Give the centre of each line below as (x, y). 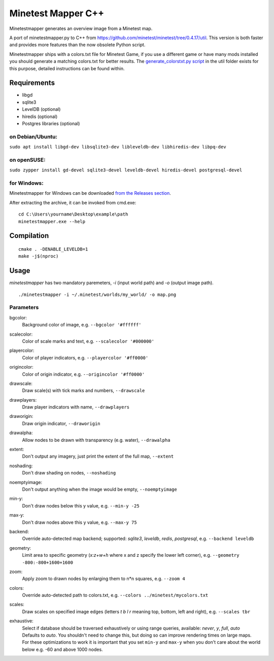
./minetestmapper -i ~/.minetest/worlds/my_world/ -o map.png (97, 294)
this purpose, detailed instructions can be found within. (67, 68)
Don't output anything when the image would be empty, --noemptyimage (99, 489)
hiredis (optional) (40, 116)
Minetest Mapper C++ (57, 13)
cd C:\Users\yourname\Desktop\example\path (73, 214)
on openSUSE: (27, 160)
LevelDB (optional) (41, 109)
